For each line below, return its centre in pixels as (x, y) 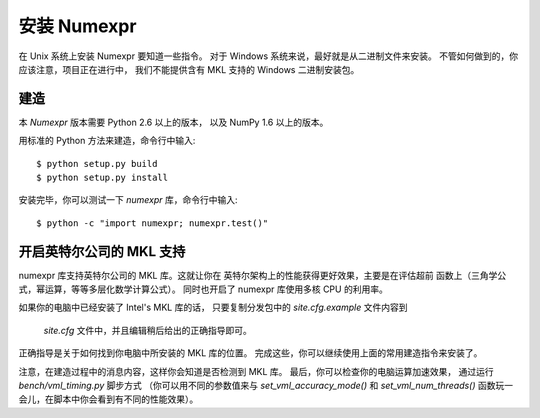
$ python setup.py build (97, 163)
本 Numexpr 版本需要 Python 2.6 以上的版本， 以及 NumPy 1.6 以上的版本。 (173, 122)
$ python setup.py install (102, 178)
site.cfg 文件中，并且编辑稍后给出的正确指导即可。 (147, 330)
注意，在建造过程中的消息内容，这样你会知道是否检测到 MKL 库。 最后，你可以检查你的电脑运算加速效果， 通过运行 (256, 371)
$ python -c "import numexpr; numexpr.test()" (152, 223)
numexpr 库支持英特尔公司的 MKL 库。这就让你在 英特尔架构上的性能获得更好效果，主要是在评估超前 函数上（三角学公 (262, 275)
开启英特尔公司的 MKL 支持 (102, 251)
